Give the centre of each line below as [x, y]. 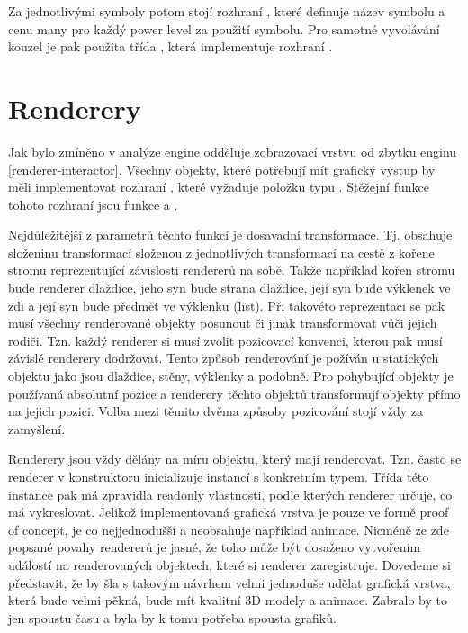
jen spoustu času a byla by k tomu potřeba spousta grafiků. [172, 617]
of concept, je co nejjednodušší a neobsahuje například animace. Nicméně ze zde [229, 529]
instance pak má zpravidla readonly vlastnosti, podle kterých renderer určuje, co [230, 494]
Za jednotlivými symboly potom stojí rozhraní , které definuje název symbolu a [227, 11]
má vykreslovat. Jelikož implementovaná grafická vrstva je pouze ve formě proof [229, 512]
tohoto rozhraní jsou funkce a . [93, 204]
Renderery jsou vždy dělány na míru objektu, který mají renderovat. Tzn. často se [235, 459]
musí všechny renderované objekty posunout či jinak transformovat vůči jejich [223, 323]
